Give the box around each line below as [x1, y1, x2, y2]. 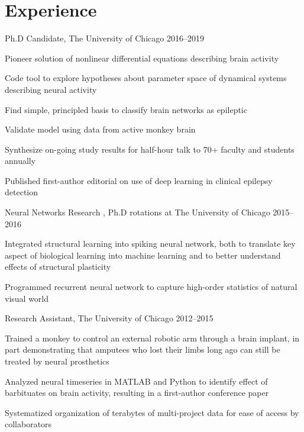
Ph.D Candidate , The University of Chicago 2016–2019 [5, 32, 204, 44]
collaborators [5, 418, 52, 430]
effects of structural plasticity [5, 260, 111, 273]
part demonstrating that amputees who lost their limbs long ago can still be [5, 343, 280, 356]
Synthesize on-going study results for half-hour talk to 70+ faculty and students [5, 143, 295, 155]
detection [5, 186, 38, 198]
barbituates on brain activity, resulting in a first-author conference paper [5, 386, 269, 399]
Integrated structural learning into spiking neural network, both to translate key [5, 237, 296, 250]
